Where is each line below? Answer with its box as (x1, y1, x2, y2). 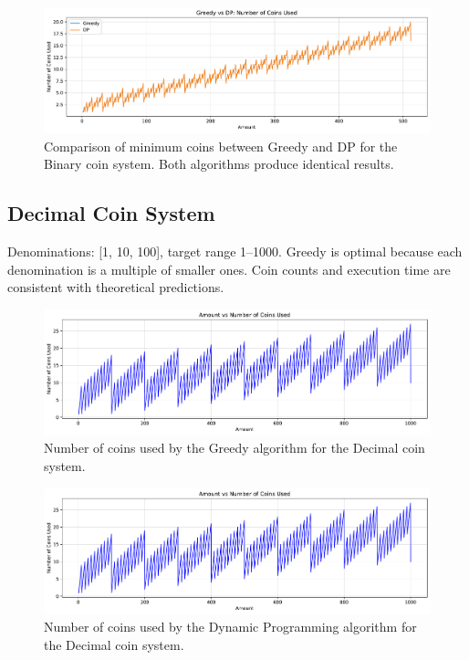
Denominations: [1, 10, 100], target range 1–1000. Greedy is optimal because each (7, 242, 463, 260)
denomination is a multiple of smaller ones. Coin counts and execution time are (7, 259, 451, 278)
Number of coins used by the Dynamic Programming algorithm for (44, 617, 417, 636)
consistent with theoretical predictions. (7, 278, 224, 297)
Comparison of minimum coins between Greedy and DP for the (44, 136, 398, 155)
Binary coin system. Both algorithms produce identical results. (44, 154, 394, 173)
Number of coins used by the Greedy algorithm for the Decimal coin (44, 438, 425, 457)
